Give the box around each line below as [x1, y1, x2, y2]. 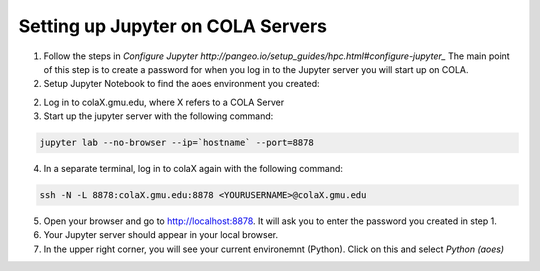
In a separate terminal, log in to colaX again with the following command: [43, 163, 344, 175]
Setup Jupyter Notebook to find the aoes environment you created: [43, 78, 320, 90]
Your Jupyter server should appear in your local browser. [43, 229, 279, 241]
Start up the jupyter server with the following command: [43, 110, 274, 122]
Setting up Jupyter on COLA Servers [18, 15, 328, 37]
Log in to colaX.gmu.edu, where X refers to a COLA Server [43, 96, 285, 108]
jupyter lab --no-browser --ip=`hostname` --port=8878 [39, 137, 314, 149]
